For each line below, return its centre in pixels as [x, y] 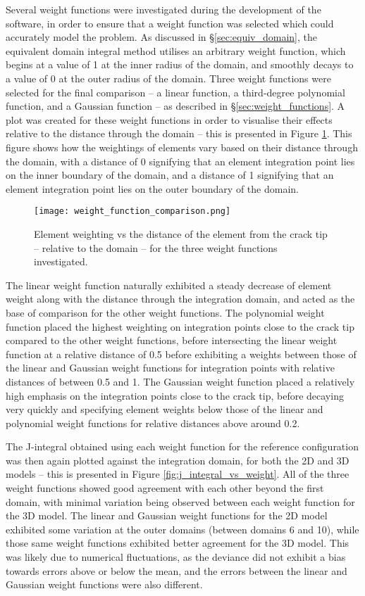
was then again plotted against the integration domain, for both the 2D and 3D [178, 460]
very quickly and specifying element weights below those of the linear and [165, 409]
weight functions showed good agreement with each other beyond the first [165, 488]
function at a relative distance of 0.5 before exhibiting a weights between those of [181, 354]
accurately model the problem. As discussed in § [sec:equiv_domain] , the [162, 37]
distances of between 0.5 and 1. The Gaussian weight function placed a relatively [180, 381]
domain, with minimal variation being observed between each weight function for [180, 501]
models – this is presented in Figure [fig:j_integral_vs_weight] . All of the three [178, 474]
